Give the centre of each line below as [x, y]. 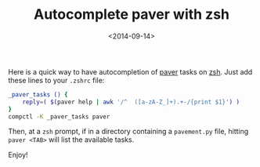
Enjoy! [18, 155]
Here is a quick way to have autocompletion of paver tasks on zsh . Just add [130, 71]
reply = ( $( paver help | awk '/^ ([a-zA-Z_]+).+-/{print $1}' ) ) [131, 102]
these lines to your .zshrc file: [56, 80]
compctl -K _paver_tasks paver [59, 116]
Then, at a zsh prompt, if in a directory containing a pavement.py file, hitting [128, 132]
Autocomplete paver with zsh [132, 15]
